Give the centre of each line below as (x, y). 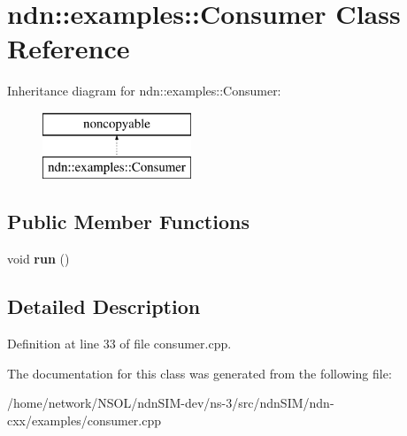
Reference (69, 48)
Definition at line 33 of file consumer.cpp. (119, 344)
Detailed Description (104, 306)
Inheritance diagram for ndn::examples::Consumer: (144, 91)
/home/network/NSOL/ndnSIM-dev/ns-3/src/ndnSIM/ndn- (171, 403)
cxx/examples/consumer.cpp (84, 420)
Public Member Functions (128, 222)
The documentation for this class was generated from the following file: (200, 373)
